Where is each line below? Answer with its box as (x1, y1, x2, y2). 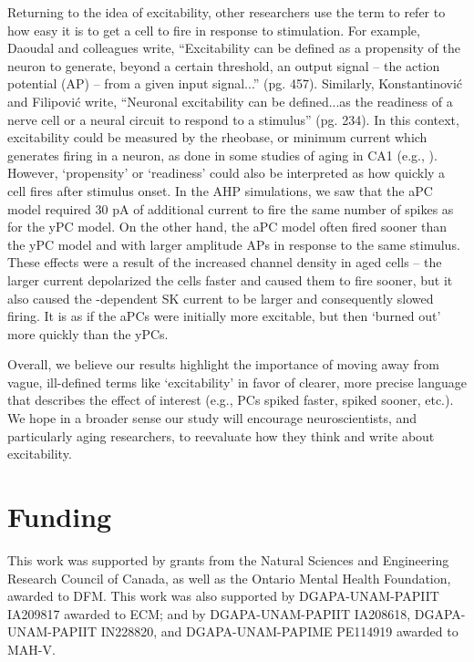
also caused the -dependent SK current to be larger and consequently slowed (7, 288, 434, 307)
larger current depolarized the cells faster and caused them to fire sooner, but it (7, 270, 453, 289)
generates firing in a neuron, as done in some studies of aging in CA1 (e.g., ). (7, 145, 438, 164)
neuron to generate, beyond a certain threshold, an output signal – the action (7, 56, 440, 75)
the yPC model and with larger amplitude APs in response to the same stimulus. (7, 234, 460, 253)
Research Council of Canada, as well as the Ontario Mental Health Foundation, (7, 568, 451, 587)
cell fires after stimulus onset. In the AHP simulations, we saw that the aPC (7, 181, 433, 200)
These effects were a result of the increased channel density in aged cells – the (7, 253, 442, 272)
